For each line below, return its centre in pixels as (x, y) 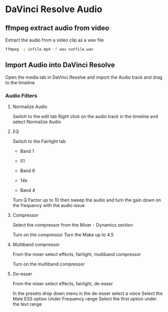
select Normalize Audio (37, 122)
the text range (27, 304)
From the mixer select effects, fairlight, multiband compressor (77, 254)
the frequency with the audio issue (48, 205)
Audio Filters (21, 95)
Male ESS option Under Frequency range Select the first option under (85, 298)
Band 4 (27, 190)
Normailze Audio (30, 107)
